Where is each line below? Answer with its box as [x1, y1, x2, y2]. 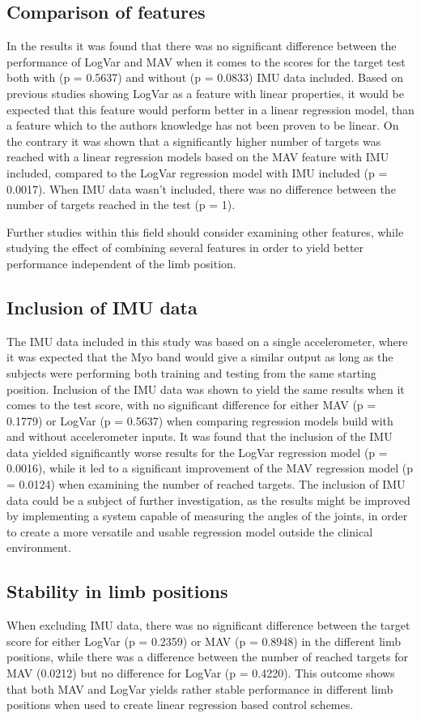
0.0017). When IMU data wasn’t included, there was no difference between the [6, 180, 396, 197]
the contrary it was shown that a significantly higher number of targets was [6, 132, 381, 149]
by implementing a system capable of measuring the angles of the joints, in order [6, 507, 408, 524]
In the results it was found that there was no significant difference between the [6, 37, 397, 54]
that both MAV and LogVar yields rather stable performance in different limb [6, 680, 393, 697]
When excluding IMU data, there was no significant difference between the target [6, 617, 410, 634]
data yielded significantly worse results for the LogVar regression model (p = [6, 443, 388, 460]
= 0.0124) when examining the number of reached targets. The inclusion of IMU [6, 476, 406, 493]
